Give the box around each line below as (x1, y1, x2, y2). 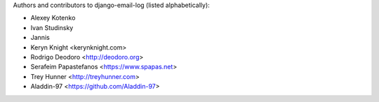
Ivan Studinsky (30, 23, 74, 31)
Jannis (30, 34, 51, 42)
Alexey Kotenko (30, 14, 76, 22)
